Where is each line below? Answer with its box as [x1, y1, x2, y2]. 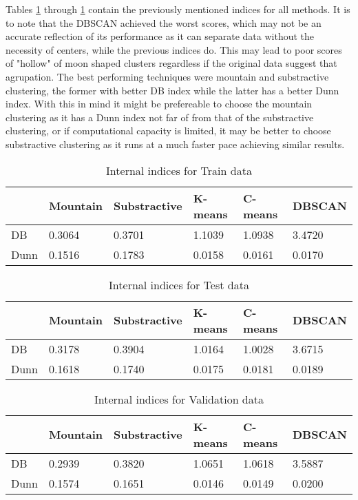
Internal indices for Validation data [94, 390, 264, 407]
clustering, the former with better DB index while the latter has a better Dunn [6, 83, 339, 97]
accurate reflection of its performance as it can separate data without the [6, 29, 315, 43]
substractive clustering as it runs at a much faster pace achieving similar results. [6, 136, 345, 151]
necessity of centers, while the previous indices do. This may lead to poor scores [6, 42, 342, 56]
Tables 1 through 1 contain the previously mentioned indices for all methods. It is [6, 2, 350, 16]
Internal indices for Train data [106, 162, 252, 178]
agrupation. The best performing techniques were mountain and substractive [6, 69, 329, 83]
